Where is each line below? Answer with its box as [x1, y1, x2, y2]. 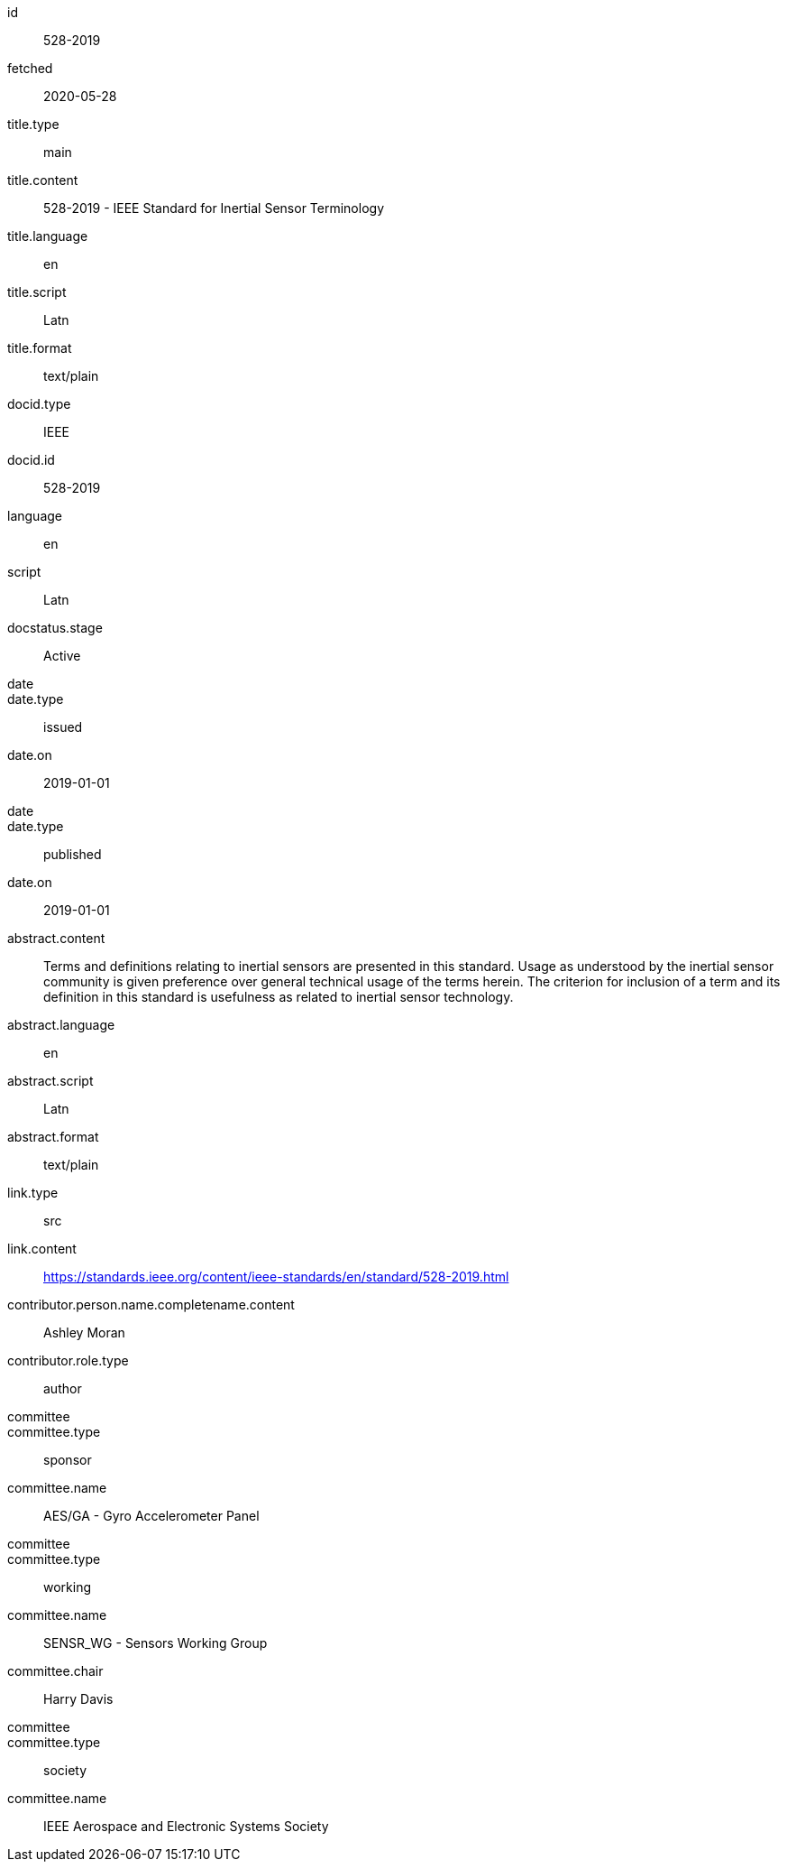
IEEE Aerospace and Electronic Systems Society [43, 1818, 329, 1834]
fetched [7, 60, 53, 76]
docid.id [7, 452, 55, 467]
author [43, 1381, 82, 1396]
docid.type [7, 396, 71, 412]
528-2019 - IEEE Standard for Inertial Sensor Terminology [43, 200, 384, 216]
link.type [7, 1185, 59, 1200]
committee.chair [7, 1663, 104, 1679]
